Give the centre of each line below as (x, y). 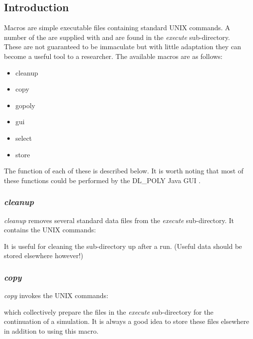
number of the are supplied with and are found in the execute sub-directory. (117, 37)
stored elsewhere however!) (44, 255)
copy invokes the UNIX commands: (56, 295)
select (24, 138)
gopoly (25, 105)
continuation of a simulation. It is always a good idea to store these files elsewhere (127, 321)
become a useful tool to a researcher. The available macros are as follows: (113, 56)
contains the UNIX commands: (50, 230)
